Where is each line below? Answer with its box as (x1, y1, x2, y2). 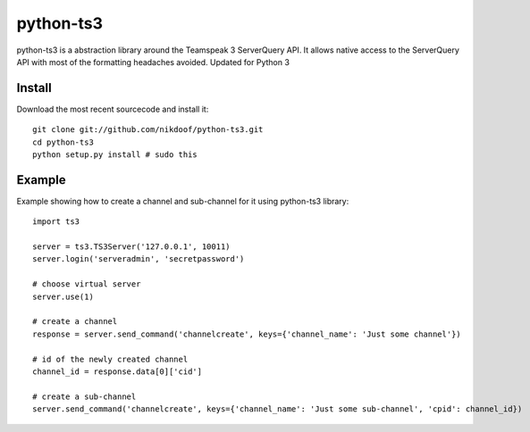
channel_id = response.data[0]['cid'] (32, 367, 203, 377)
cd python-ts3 (32, 137, 94, 147)
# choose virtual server (32, 279, 141, 289)
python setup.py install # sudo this (32, 150, 198, 160)
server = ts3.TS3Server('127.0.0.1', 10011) (32, 242, 231, 252)
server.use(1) (32, 291, 94, 302)
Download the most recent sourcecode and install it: (16, 104, 209, 114)
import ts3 (32, 217, 80, 227)
